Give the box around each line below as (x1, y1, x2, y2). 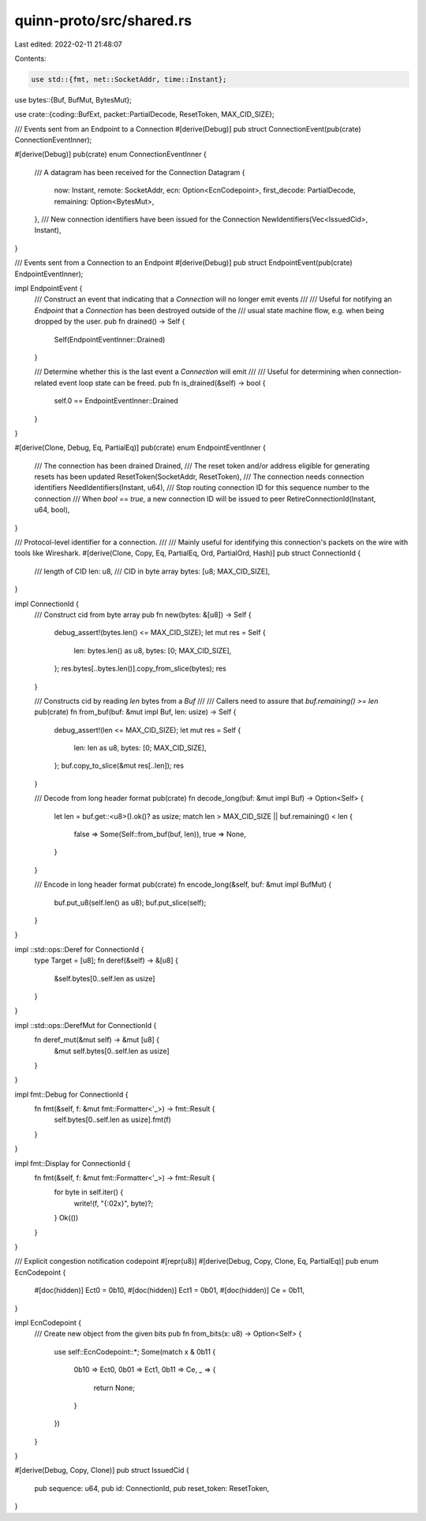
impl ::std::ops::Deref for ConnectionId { (14, 944, 144, 954)
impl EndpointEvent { (14, 283, 83, 293)
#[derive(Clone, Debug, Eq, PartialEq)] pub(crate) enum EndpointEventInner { (14, 443, 266, 453)
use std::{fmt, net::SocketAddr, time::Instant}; (31, 75, 227, 84)
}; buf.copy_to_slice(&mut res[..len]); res (54, 761, 185, 771)
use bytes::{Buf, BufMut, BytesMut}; (14, 95, 132, 104)
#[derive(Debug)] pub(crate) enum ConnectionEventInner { (14, 150, 207, 159)
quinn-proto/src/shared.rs (14, 12, 192, 29)
